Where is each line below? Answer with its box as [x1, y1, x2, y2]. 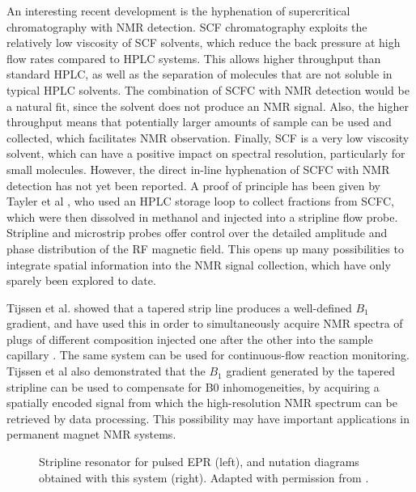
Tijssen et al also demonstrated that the [6, 363, 206, 380]
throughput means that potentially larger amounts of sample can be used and [6, 113, 392, 130]
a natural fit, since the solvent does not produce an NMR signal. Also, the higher [6, 97, 409, 114]
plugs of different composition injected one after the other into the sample [6, 330, 373, 347]
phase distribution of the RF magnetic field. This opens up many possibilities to [6, 240, 404, 257]
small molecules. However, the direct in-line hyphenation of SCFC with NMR [6, 160, 390, 177]
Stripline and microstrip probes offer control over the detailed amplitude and [6, 224, 388, 241]
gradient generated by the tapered [226, 363, 395, 380]
